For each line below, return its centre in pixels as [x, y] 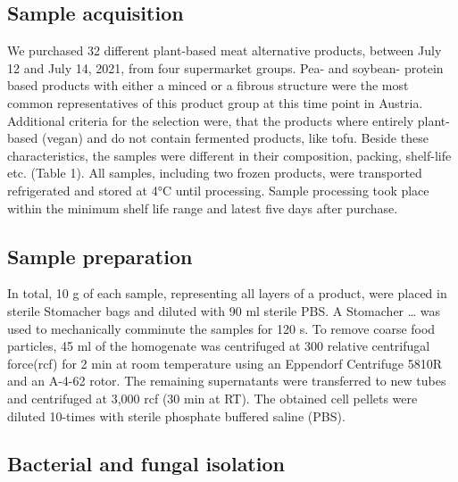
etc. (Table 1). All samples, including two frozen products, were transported [215, 173]
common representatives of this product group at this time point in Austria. [215, 102]
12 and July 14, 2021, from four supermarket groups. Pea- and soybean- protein [225, 67]
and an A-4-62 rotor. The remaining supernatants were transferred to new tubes [227, 381]
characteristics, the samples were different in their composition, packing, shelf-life [229, 155]
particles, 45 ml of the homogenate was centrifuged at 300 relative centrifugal [219, 346]
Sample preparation [100, 256]
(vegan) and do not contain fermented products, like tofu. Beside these [235, 138]
